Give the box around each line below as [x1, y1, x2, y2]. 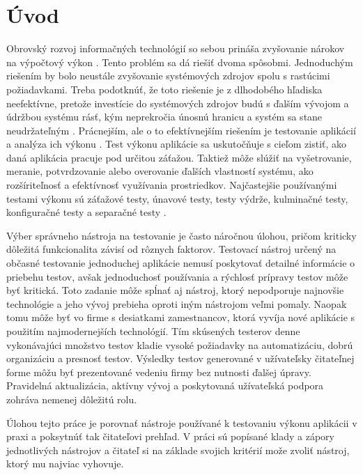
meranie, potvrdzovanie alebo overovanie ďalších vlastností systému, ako [6, 164, 314, 178]
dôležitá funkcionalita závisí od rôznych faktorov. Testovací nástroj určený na [6, 242, 337, 256]
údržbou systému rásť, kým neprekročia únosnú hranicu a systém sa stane [6, 109, 323, 124]
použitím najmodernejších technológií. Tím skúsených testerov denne [6, 324, 300, 338]
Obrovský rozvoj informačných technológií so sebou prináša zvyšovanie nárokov [6, 41, 345, 56]
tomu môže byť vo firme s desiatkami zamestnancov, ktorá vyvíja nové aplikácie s [6, 310, 355, 325]
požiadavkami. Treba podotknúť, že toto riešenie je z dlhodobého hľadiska [6, 81, 323, 96]
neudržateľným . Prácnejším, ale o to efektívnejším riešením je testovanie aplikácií [6, 123, 356, 137]
